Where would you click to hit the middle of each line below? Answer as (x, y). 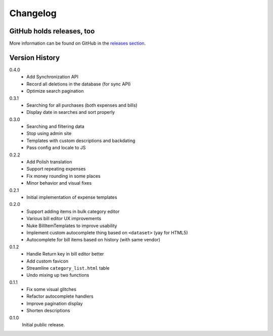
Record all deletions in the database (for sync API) (79, 84)
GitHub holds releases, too (52, 31)
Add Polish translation (49, 162)
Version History (35, 57)
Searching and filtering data (55, 127)
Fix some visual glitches (52, 289)
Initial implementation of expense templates (72, 197)
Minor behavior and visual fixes (59, 183)
